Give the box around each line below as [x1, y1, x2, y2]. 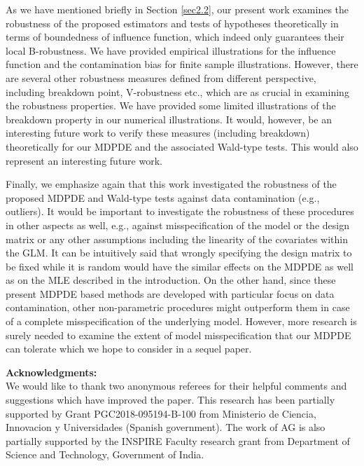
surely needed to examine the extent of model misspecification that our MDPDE [6, 327, 351, 342]
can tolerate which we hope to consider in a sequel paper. [6, 341, 252, 356]
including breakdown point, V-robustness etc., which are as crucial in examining [6, 84, 349, 99]
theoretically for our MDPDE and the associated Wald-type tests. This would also [6, 139, 358, 153]
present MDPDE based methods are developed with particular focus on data [6, 286, 335, 301]
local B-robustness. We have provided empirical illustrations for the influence [6, 43, 336, 57]
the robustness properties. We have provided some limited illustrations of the [6, 98, 336, 113]
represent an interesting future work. [6, 153, 162, 167]
